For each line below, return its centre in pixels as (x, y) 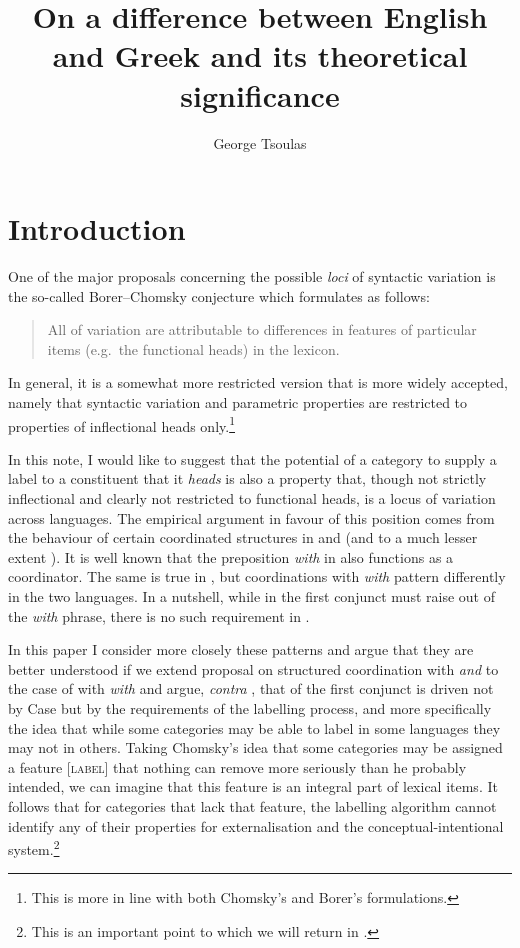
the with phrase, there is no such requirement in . (159, 615)
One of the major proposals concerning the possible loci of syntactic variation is (252, 276)
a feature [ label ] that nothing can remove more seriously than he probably (237, 766)
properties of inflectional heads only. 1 (122, 424)
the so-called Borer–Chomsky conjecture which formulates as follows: (219, 295)
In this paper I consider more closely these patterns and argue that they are (241, 649)
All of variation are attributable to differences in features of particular (262, 329)
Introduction (97, 228)
